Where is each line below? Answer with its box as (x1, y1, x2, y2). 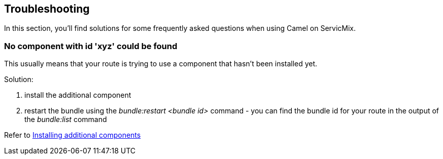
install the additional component (24, 91, 131, 100)
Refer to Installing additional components (4, 131, 141, 140)
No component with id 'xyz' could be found (4, 41, 178, 51)
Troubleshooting (4, 3, 90, 15)
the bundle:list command (24, 115, 107, 124)
